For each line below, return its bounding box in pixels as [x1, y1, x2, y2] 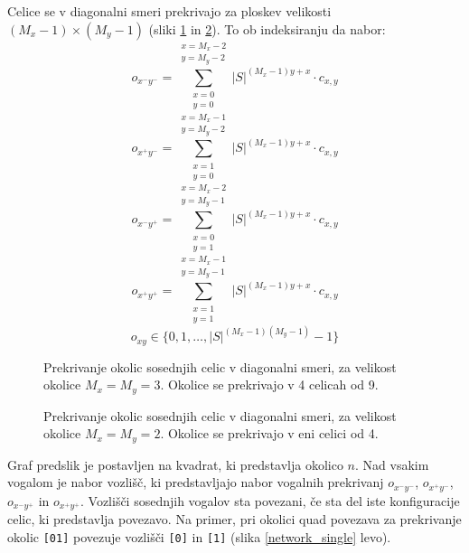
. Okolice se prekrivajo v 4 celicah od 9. [160, 375, 379, 394]
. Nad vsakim [355, 455, 429, 473]
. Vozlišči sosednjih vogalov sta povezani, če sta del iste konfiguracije [80, 491, 460, 510]
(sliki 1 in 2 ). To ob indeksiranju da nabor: [148, 19, 386, 38]
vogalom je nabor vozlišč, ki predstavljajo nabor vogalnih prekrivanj [7, 473, 384, 492]
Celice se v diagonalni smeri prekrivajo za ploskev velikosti [7, 2, 332, 20]
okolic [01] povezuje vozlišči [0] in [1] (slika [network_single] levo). [7, 527, 391, 546]
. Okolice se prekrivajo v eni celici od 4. [160, 424, 379, 443]
